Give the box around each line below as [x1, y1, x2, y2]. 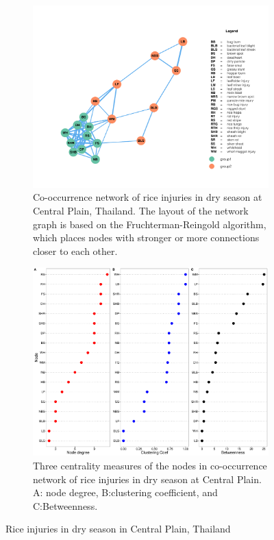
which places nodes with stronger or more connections [33, 230, 260, 245]
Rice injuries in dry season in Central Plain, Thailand [5, 521, 231, 536]
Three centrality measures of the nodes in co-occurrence [33, 458, 267, 472]
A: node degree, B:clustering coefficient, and [33, 485, 218, 500]
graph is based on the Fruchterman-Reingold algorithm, [33, 217, 266, 231]
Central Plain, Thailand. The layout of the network [33, 203, 249, 217]
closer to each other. [33, 243, 118, 258]
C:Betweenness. [33, 498, 98, 513]
